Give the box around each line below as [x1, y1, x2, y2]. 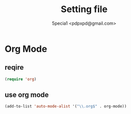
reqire [5, 63, 24, 72]
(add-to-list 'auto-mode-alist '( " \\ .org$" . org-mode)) [5, 104, 127, 109]
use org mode [5, 91, 49, 99]
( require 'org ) [5, 77, 37, 82]
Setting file [60, 4, 108, 15]
